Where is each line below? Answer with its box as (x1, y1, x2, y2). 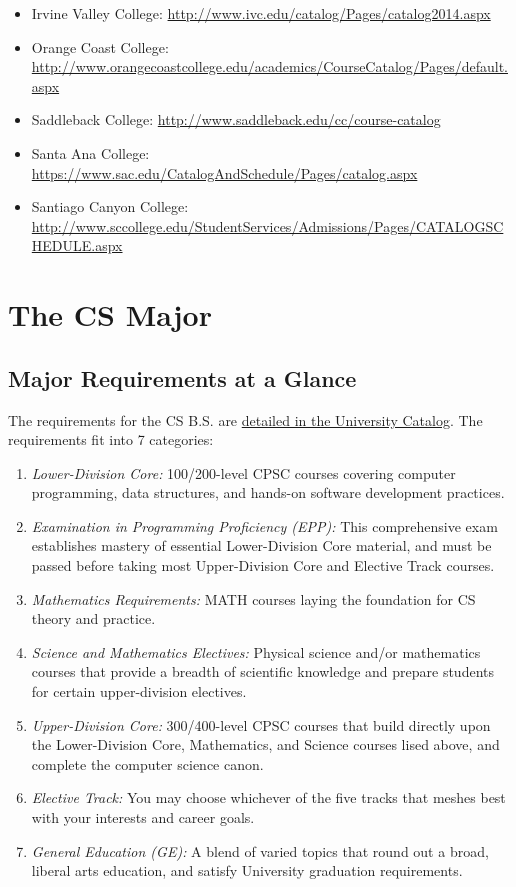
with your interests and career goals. (31, 807, 255, 828)
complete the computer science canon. (31, 753, 264, 774)
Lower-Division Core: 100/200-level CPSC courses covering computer (31, 462, 456, 483)
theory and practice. (31, 608, 156, 629)
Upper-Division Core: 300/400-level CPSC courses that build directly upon (31, 714, 491, 735)
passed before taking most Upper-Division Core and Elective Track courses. (31, 555, 495, 576)
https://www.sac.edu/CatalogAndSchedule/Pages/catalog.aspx (31, 162, 418, 183)
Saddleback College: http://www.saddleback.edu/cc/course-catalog (31, 109, 441, 130)
